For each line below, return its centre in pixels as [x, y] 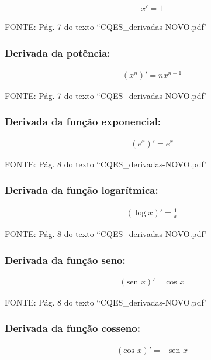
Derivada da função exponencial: [83, 121]
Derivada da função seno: [65, 260]
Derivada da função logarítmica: [82, 190]
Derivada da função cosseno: [72, 328]
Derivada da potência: [58, 52]
